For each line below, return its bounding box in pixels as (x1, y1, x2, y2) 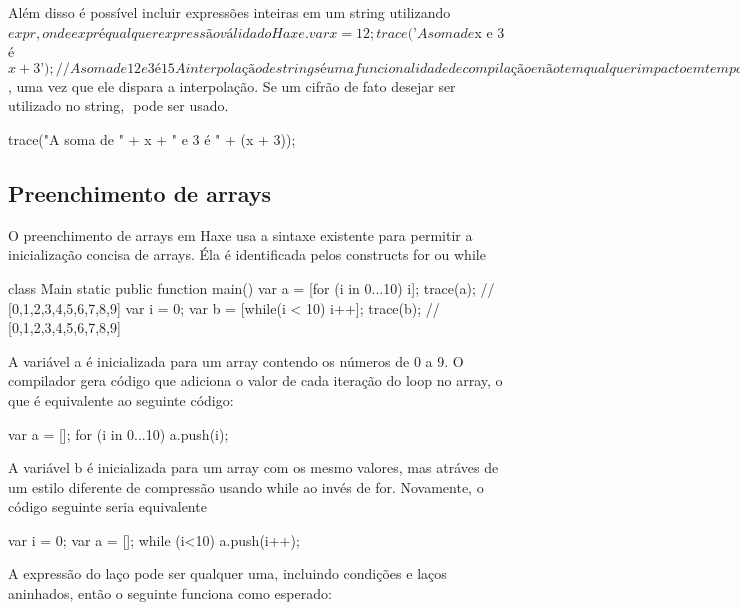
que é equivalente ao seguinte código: (8, 389, 234, 410)
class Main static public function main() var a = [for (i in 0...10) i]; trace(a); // (8, 277, 495, 298)
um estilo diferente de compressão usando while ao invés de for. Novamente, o (8, 476, 484, 497)
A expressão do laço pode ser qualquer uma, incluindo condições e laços (8, 563, 447, 584)
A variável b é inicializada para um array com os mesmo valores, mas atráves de (8, 457, 499, 478)
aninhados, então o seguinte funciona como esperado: (8, 583, 332, 604)
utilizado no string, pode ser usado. (8, 95, 229, 116)
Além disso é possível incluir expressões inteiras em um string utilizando (8, 2, 451, 22)
